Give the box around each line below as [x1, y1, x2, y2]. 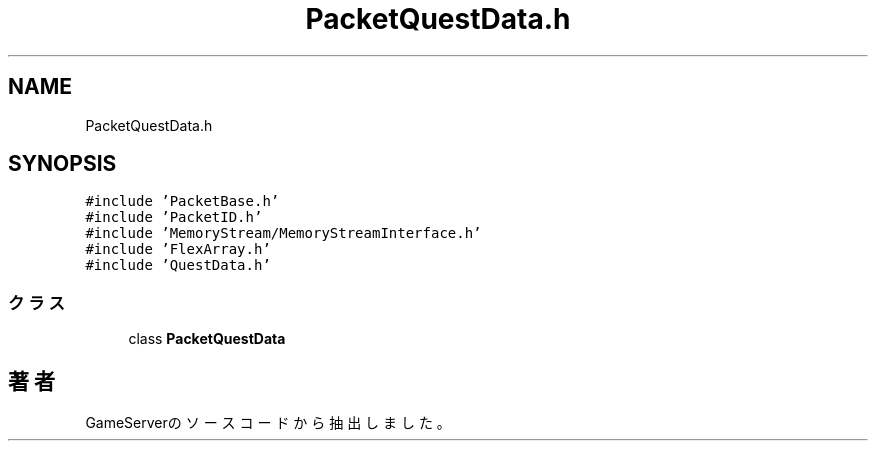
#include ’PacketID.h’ [85, 209, 263, 226]
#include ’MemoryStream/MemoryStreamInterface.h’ [85, 225, 482, 242]
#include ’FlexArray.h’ [85, 241, 271, 258]
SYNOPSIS [8, 151, 117, 177]
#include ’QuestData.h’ [85, 257, 271, 274]
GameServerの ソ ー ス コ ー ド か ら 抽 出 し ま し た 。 [85, 414, 451, 432]
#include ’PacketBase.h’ [85, 193, 280, 210]
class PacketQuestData [128, 330, 286, 348]
